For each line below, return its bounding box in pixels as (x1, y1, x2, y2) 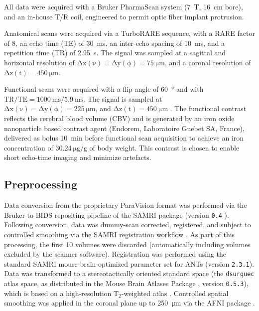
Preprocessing (4, 176, 77, 192)
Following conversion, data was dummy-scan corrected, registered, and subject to (4, 219, 251, 230)
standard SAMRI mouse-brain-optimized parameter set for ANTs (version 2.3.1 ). (4, 258, 255, 269)
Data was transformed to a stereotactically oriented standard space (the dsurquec (4, 268, 255, 279)
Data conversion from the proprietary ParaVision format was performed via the (4, 200, 247, 210)
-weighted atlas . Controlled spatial (121, 288, 229, 298)
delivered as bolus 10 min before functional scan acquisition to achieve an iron (4, 133, 244, 143)
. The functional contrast (170, 103, 247, 114)
